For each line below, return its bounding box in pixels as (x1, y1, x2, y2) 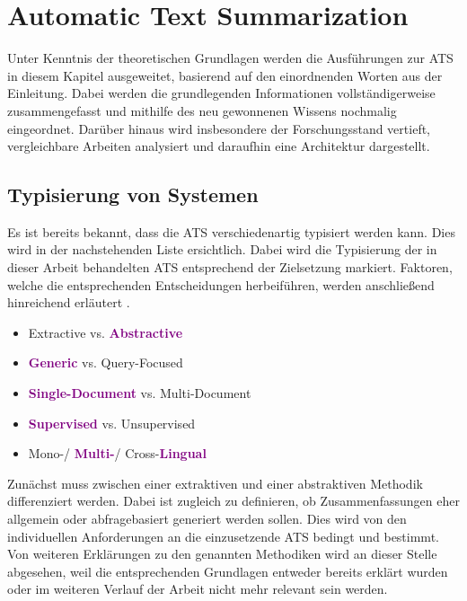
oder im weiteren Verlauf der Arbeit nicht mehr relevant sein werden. (7, 579, 388, 598)
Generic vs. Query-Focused (28, 353, 183, 372)
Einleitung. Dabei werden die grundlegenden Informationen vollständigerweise (7, 84, 436, 102)
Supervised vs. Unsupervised (28, 413, 196, 432)
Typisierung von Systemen (7, 181, 259, 208)
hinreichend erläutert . (7, 293, 130, 312)
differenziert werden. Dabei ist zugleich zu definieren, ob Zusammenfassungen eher (7, 491, 460, 510)
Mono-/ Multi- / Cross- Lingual (28, 444, 207, 463)
